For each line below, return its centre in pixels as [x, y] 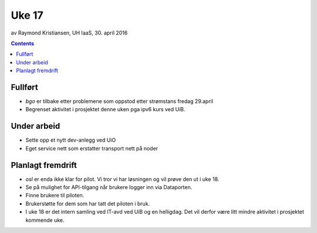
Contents [23, 43]
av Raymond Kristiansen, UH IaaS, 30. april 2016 [69, 33]
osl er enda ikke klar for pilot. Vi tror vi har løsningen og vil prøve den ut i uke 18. [122, 179]
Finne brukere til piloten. [55, 196]
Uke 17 [27, 15]
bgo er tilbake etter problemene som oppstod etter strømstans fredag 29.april [119, 101]
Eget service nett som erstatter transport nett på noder [92, 148]
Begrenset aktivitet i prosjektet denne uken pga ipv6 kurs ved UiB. [105, 109]
